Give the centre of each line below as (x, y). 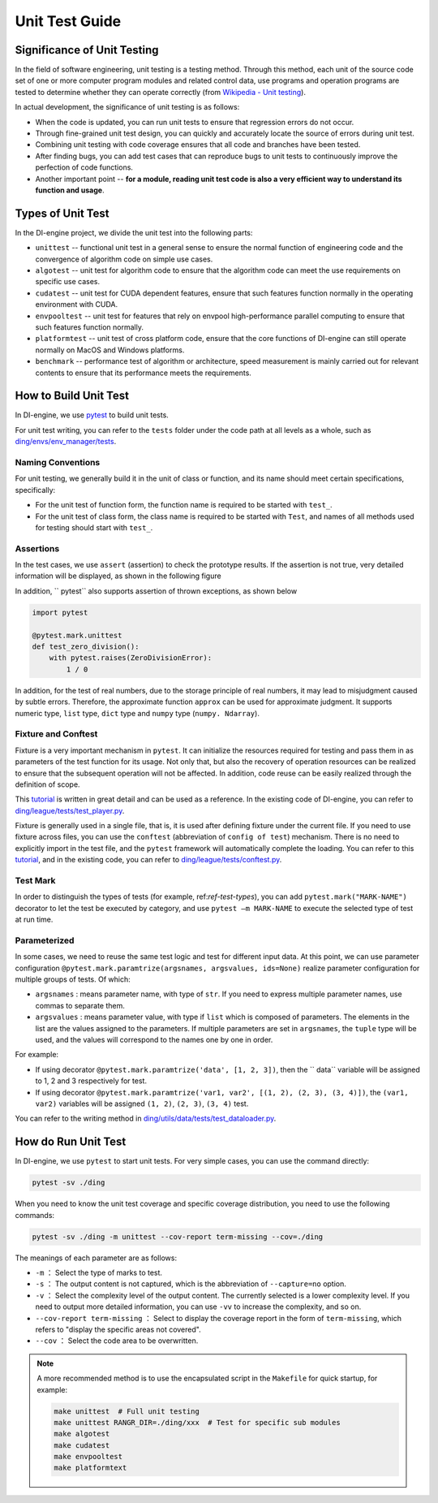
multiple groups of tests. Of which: (73, 979)
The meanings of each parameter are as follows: (96, 1258)
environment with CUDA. (77, 304)
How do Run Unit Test (71, 1142)
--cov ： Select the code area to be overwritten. (117, 1341)
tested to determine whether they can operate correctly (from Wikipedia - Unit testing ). (160, 92)
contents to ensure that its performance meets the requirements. (143, 373)
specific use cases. (68, 282)
